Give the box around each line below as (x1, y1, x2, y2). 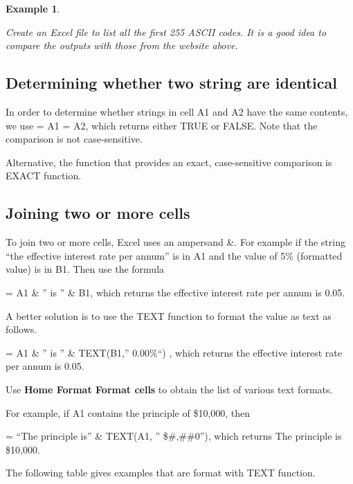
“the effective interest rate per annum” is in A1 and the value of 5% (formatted (6, 248, 343, 262)
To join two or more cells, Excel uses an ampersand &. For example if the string (6, 235, 345, 249)
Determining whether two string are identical (6, 72, 337, 93)
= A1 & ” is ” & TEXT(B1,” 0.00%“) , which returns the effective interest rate (6, 345, 343, 359)
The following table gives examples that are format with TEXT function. (6, 465, 316, 480)
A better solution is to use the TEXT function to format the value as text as (6, 308, 332, 323)
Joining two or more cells (6, 202, 190, 224)
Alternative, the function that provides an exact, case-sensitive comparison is (6, 154, 332, 169)
